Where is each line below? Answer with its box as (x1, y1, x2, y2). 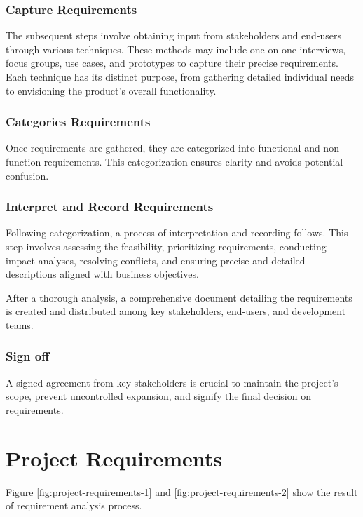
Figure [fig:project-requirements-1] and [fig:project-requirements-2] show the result (6, 484, 358, 499)
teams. (6, 317, 34, 332)
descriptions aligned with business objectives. (6, 267, 199, 281)
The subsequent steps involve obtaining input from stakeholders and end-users (6, 28, 342, 43)
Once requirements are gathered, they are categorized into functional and (6, 140, 320, 155)
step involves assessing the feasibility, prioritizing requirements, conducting (6, 239, 327, 253)
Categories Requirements (6, 113, 151, 130)
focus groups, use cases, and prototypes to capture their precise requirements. (6, 55, 338, 70)
